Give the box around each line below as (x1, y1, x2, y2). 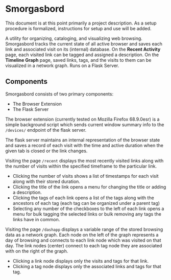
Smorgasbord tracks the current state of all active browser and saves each (5, 40, 162, 46)
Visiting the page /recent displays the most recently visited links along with (5, 157, 164, 164)
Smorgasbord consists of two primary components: (5, 90, 114, 97)
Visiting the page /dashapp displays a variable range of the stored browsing (5, 226, 163, 232)
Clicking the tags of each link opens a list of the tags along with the (12, 195, 154, 201)
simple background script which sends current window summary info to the (5, 121, 164, 128)
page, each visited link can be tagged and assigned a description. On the (5, 52, 159, 58)
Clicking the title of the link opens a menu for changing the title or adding (12, 183, 166, 190)
